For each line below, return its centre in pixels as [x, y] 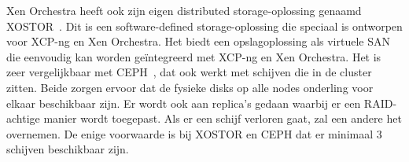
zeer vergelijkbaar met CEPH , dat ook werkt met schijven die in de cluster [189, 72]
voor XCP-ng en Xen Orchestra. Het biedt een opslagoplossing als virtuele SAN [198, 41]
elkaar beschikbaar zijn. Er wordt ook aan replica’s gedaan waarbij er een [184, 103]
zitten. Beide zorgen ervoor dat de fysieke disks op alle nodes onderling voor [190, 87]
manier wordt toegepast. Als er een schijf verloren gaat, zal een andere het [223, 118]
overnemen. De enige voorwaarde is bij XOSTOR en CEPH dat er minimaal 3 [194, 133]
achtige [23, 118]
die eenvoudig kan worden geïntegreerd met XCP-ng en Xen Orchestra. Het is [194, 56]
